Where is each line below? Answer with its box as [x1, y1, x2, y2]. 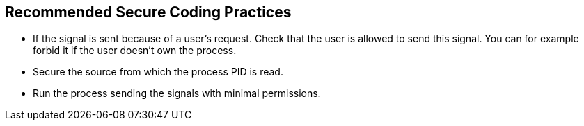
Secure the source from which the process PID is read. [33, 66, 283, 78]
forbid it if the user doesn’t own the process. [33, 44, 237, 57]
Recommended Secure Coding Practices [5, 3, 292, 21]
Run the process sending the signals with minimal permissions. [33, 87, 321, 100]
